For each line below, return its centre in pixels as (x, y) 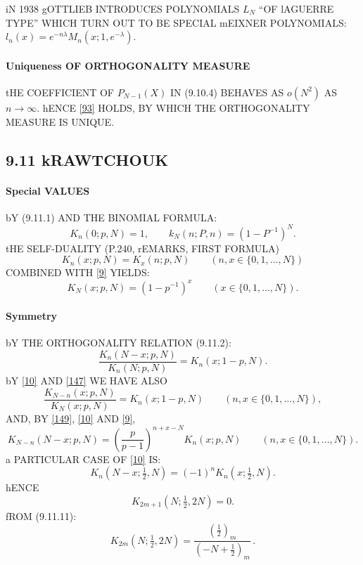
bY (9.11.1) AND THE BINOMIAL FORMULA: (112, 217)
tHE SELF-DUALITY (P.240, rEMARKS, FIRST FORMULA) (142, 248)
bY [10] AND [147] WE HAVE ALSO (87, 380)
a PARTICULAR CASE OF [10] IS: (83, 459)
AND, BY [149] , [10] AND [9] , (71, 418)
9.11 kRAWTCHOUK (87, 159)
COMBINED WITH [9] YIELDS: (78, 272)
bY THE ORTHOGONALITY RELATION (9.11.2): (119, 343)
